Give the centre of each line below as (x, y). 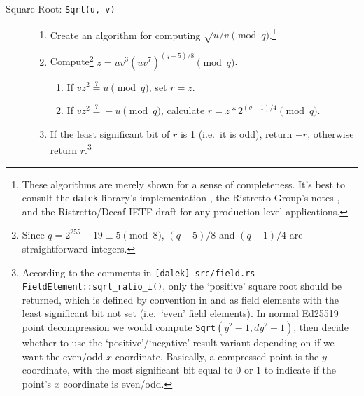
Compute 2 (72, 60)
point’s (37, 383)
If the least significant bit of (110, 133)
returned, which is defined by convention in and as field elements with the (181, 299)
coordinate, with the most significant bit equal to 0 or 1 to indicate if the (179, 370)
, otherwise (331, 133)
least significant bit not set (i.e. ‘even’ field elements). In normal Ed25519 (180, 313)
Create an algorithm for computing (125, 35)
